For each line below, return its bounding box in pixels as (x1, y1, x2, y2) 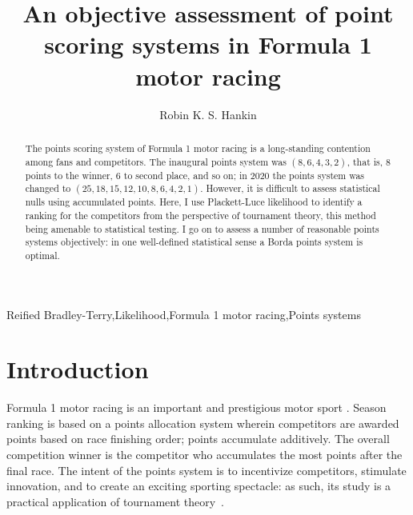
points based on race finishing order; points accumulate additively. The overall (6, 430, 390, 447)
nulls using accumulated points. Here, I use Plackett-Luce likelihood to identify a (25, 195, 363, 209)
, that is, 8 (347, 154, 391, 168)
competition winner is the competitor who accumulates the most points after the (6, 446, 403, 463)
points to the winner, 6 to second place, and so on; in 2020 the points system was (25, 168, 365, 182)
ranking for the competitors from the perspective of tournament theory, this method (25, 208, 376, 222)
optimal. (25, 248, 60, 261)
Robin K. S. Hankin (159, 106, 257, 122)
